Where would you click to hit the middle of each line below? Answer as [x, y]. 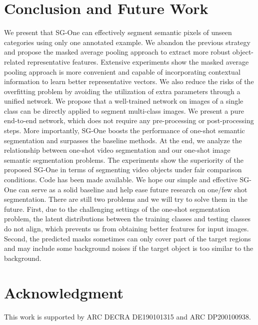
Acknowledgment [64, 292]
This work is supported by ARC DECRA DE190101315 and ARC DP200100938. [128, 316]
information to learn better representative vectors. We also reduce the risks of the [129, 81]
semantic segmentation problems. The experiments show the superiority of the [124, 159]
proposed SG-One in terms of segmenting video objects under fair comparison [123, 170]
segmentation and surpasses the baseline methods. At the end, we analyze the [123, 140]
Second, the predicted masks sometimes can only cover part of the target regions [127, 238]
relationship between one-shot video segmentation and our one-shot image [117, 150]
